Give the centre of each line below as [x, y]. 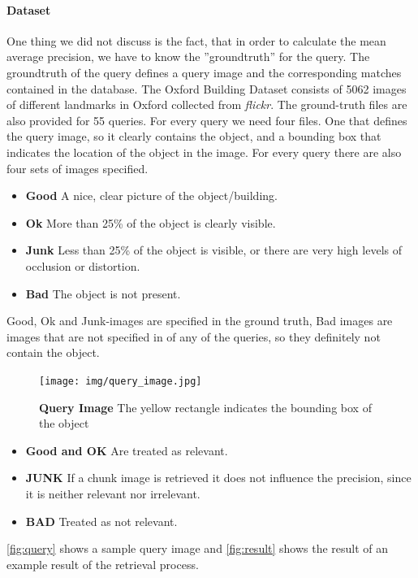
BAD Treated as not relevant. [101, 521]
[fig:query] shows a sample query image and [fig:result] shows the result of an [198, 548]
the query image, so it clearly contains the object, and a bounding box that [194, 136]
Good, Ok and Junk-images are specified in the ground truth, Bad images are [200, 321]
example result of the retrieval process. [103, 564]
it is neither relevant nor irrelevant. [113, 493]
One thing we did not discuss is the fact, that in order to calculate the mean [196, 40]
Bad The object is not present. [103, 293]
